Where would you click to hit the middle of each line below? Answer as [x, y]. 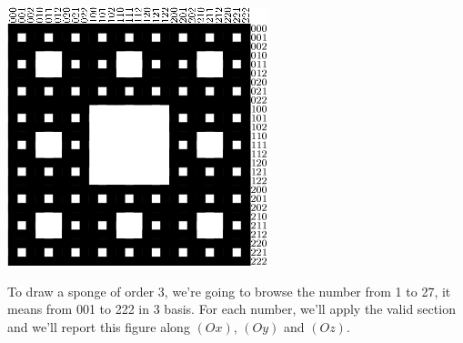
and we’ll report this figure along [99, 326]
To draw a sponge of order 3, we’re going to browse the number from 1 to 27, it [229, 291]
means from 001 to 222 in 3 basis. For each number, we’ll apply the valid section [231, 309]
